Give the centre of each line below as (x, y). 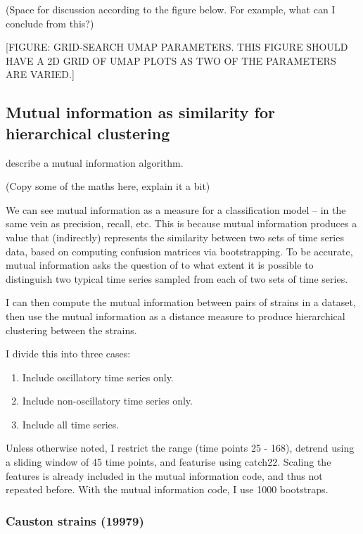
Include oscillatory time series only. (98, 377)
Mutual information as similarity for (140, 112)
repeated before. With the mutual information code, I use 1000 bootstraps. (167, 489)
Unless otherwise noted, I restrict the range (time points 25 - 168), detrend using (180, 448)
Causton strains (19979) (75, 520)
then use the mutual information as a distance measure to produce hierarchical (176, 316)
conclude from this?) (50, 23)
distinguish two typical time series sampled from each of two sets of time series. (177, 278)
